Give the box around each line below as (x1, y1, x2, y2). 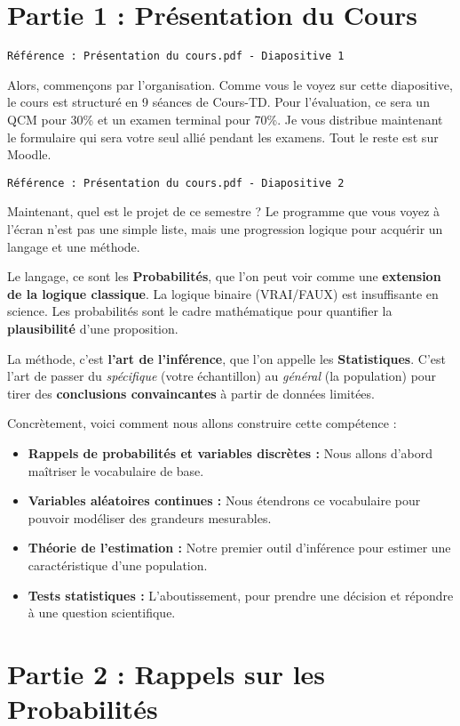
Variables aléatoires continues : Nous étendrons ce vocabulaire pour (28, 491, 421, 510)
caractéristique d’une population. (28, 555, 208, 574)
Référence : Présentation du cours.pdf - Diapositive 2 (7, 176, 345, 190)
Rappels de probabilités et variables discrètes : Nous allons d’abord (28, 443, 433, 462)
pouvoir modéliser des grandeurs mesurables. (28, 508, 272, 527)
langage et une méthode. (7, 237, 140, 255)
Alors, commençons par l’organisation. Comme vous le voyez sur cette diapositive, (7, 75, 453, 93)
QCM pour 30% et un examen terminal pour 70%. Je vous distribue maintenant (7, 109, 443, 128)
